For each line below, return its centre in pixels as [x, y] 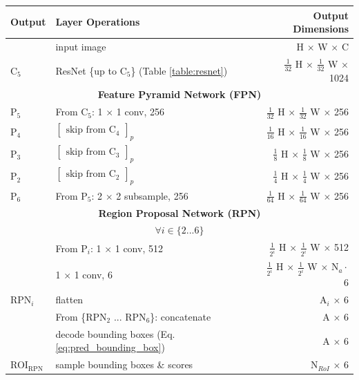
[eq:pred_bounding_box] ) [110, 347]
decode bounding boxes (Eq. [115, 333]
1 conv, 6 [93, 274]
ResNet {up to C [91, 70]
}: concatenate [181, 316]
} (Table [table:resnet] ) [179, 70]
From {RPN [81, 316]
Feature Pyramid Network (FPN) [179, 94]
